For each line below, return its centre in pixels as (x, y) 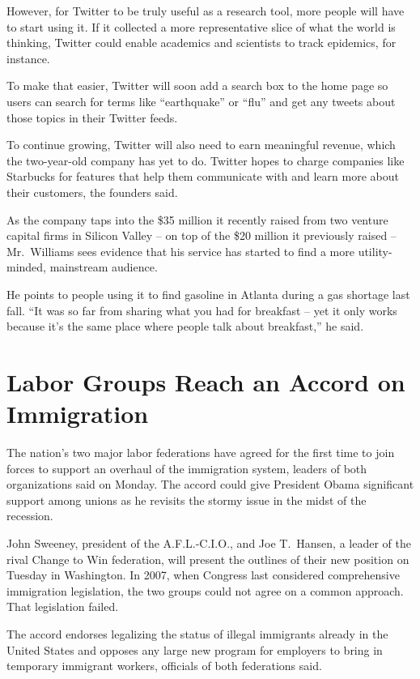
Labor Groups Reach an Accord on (206, 381)
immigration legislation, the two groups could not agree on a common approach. (205, 590)
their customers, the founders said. (92, 192)
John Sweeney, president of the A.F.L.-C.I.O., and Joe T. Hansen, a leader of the (209, 542)
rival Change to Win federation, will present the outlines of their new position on (208, 559)
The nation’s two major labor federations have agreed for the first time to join (201, 452)
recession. (30, 516)
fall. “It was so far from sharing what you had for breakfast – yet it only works (202, 310)
